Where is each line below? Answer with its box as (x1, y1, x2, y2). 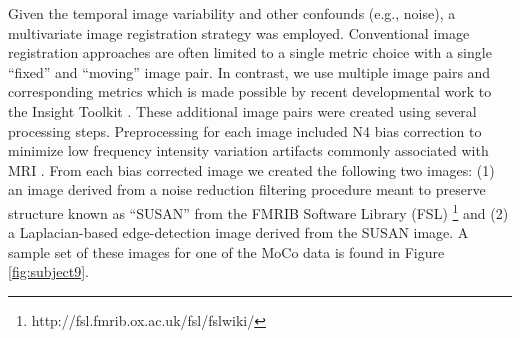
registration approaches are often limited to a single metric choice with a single (8, 42, 492, 63)
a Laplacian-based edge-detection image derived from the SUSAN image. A (8, 222, 469, 243)
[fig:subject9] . (8, 261, 90, 282)
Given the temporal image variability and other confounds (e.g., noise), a (8, 3, 456, 23)
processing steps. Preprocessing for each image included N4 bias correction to (8, 120, 482, 141)
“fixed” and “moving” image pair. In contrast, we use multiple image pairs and (8, 61, 491, 82)
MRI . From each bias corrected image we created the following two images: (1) (8, 159, 495, 180)
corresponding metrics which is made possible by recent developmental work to (8, 81, 492, 102)
